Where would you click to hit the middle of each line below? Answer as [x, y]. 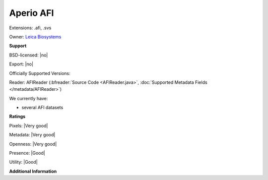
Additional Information [33, 171]
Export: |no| [21, 64]
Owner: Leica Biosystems [35, 37]
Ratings [17, 117]
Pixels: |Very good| [29, 125]
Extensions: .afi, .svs [30, 28]
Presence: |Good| [27, 153]
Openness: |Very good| [33, 144]
